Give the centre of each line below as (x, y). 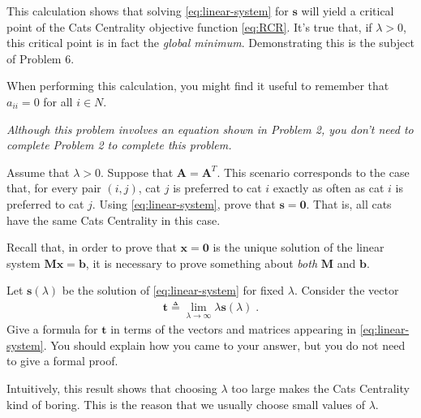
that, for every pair (54, 188)
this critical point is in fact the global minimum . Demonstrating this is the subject (210, 43)
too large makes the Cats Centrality (320, 388)
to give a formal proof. (62, 361)
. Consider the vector (346, 290)
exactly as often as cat (329, 188)
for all (58, 101)
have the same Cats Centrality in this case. (114, 220)
